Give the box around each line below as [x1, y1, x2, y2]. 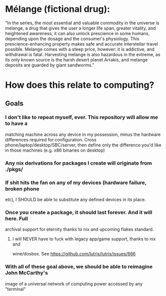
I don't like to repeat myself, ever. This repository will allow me [5, 114, 159, 121]
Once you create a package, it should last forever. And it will [5, 209, 153, 216]
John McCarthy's [5, 269, 48, 276]
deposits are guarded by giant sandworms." [5, 62, 95, 68]
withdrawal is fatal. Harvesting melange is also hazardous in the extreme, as [5, 51, 161, 58]
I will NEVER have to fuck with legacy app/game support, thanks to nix [12, 236, 156, 242]
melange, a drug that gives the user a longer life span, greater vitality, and [5, 25, 156, 31]
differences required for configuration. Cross [5, 136, 97, 142]
